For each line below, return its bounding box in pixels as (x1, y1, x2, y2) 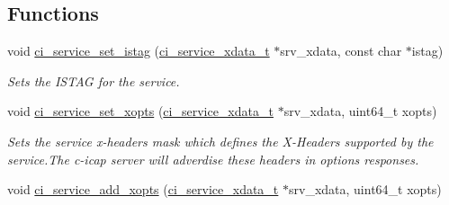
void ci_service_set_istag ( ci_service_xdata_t (7, 41, 270, 60)
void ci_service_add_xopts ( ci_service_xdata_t (7, 180, 279, 199)
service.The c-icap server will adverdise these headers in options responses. (7, 149, 419, 168)
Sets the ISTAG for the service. (7, 71, 180, 90)
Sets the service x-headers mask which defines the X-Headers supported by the (7, 131, 434, 150)
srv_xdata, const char (280, 41, 402, 60)
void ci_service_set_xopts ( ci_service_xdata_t (7, 102, 274, 120)
